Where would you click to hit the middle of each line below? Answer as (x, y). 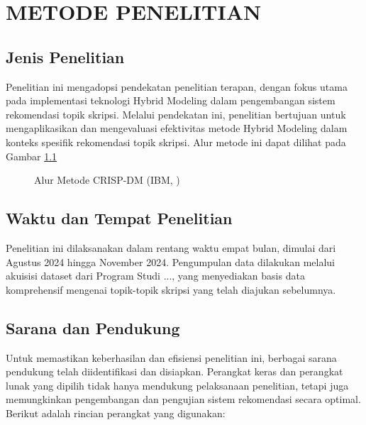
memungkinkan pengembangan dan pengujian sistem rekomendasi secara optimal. (183, 399)
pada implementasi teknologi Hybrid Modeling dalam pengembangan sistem (171, 100)
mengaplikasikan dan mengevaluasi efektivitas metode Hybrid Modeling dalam (177, 128)
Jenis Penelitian (65, 56)
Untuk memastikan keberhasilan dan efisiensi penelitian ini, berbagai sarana (171, 357)
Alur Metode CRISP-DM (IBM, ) (107, 180)
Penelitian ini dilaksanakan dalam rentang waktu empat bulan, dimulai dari (171, 247)
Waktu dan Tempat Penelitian (119, 218)
